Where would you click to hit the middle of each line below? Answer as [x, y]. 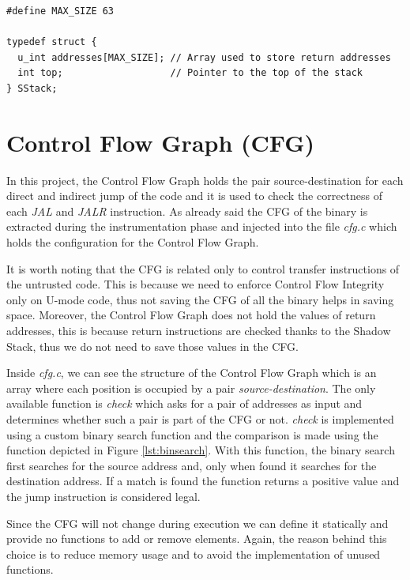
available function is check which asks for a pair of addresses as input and [184, 403]
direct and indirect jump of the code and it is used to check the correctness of [195, 196]
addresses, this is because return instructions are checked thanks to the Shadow [199, 331]
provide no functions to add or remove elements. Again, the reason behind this [197, 539]
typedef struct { [52, 42]
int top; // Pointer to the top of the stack [190, 73]
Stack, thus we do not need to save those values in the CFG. [152, 346]
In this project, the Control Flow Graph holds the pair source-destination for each [205, 180]
